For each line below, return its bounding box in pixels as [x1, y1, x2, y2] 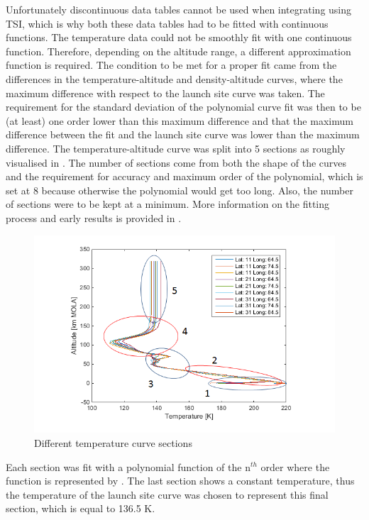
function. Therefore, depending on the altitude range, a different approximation [6, 43, 351, 58]
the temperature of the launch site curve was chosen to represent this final [6, 487, 329, 502]
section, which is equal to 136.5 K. [6, 501, 155, 516]
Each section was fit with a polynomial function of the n [6, 459, 250, 474]
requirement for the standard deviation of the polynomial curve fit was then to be [6, 99, 361, 114]
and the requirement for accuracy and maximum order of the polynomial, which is [6, 169, 363, 184]
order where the [260, 459, 330, 474]
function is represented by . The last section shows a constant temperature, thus [6, 473, 355, 488]
